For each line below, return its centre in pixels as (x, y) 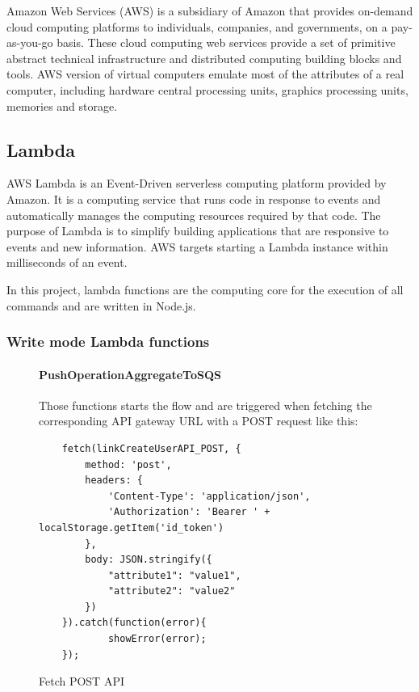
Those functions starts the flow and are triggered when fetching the (205, 405)
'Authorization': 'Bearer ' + (189, 512)
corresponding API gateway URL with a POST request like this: (199, 421)
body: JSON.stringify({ (149, 560)
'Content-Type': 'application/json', (209, 496)
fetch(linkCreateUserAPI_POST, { (151, 448)
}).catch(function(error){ (134, 623)
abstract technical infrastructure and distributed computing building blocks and (204, 58)
